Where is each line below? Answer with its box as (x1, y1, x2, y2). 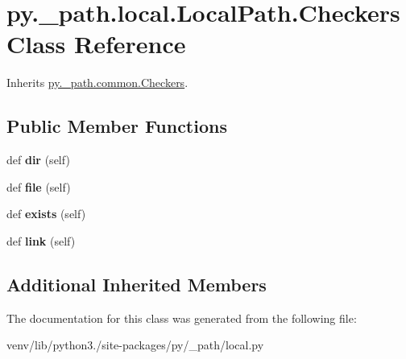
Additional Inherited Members (6, 271, 267, 296)
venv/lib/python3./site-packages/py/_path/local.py (6, 336, 264, 353)
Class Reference (6, 27, 186, 60)
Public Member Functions (6, 113, 227, 138)
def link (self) (6, 232, 76, 249)
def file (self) (6, 178, 71, 195)
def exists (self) (6, 205, 86, 222)
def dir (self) (6, 151, 70, 168)
